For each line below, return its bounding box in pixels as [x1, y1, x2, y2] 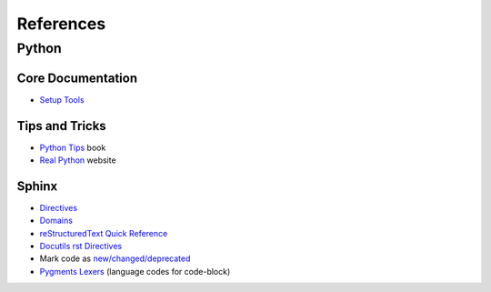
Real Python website [39, 155, 117, 166]
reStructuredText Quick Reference [39, 227, 168, 238]
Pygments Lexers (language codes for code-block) [39, 266, 231, 277]
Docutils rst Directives [39, 241, 123, 252]
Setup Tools [39, 94, 85, 105]
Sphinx [16, 178, 58, 194]
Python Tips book [39, 142, 106, 153]
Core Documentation [16, 70, 138, 86]
